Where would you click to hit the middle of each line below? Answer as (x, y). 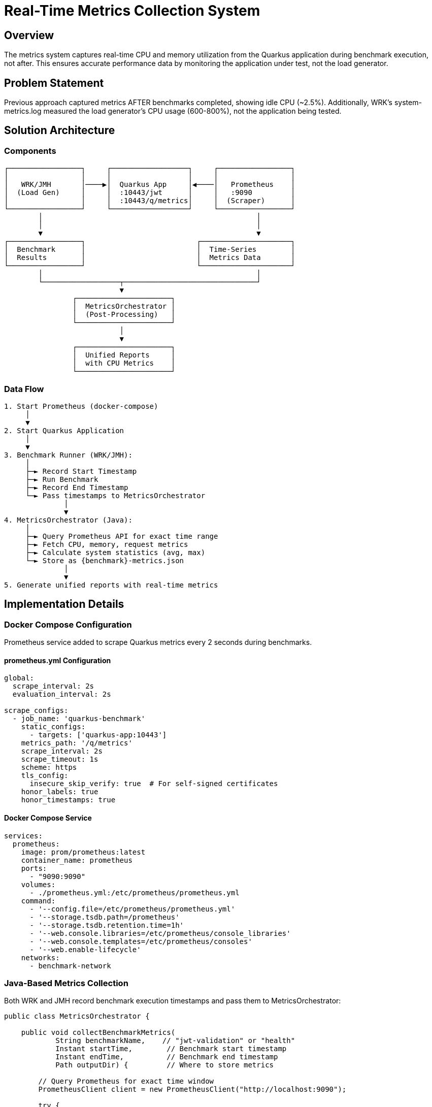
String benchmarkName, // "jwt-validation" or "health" (175, 1041)
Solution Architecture (60, 131)
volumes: (38, 884)
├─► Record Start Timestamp (81, 471)
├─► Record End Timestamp (77, 487)
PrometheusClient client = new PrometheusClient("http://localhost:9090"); (192, 1089)
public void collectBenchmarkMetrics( (98, 1033)
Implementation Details (64, 604)
